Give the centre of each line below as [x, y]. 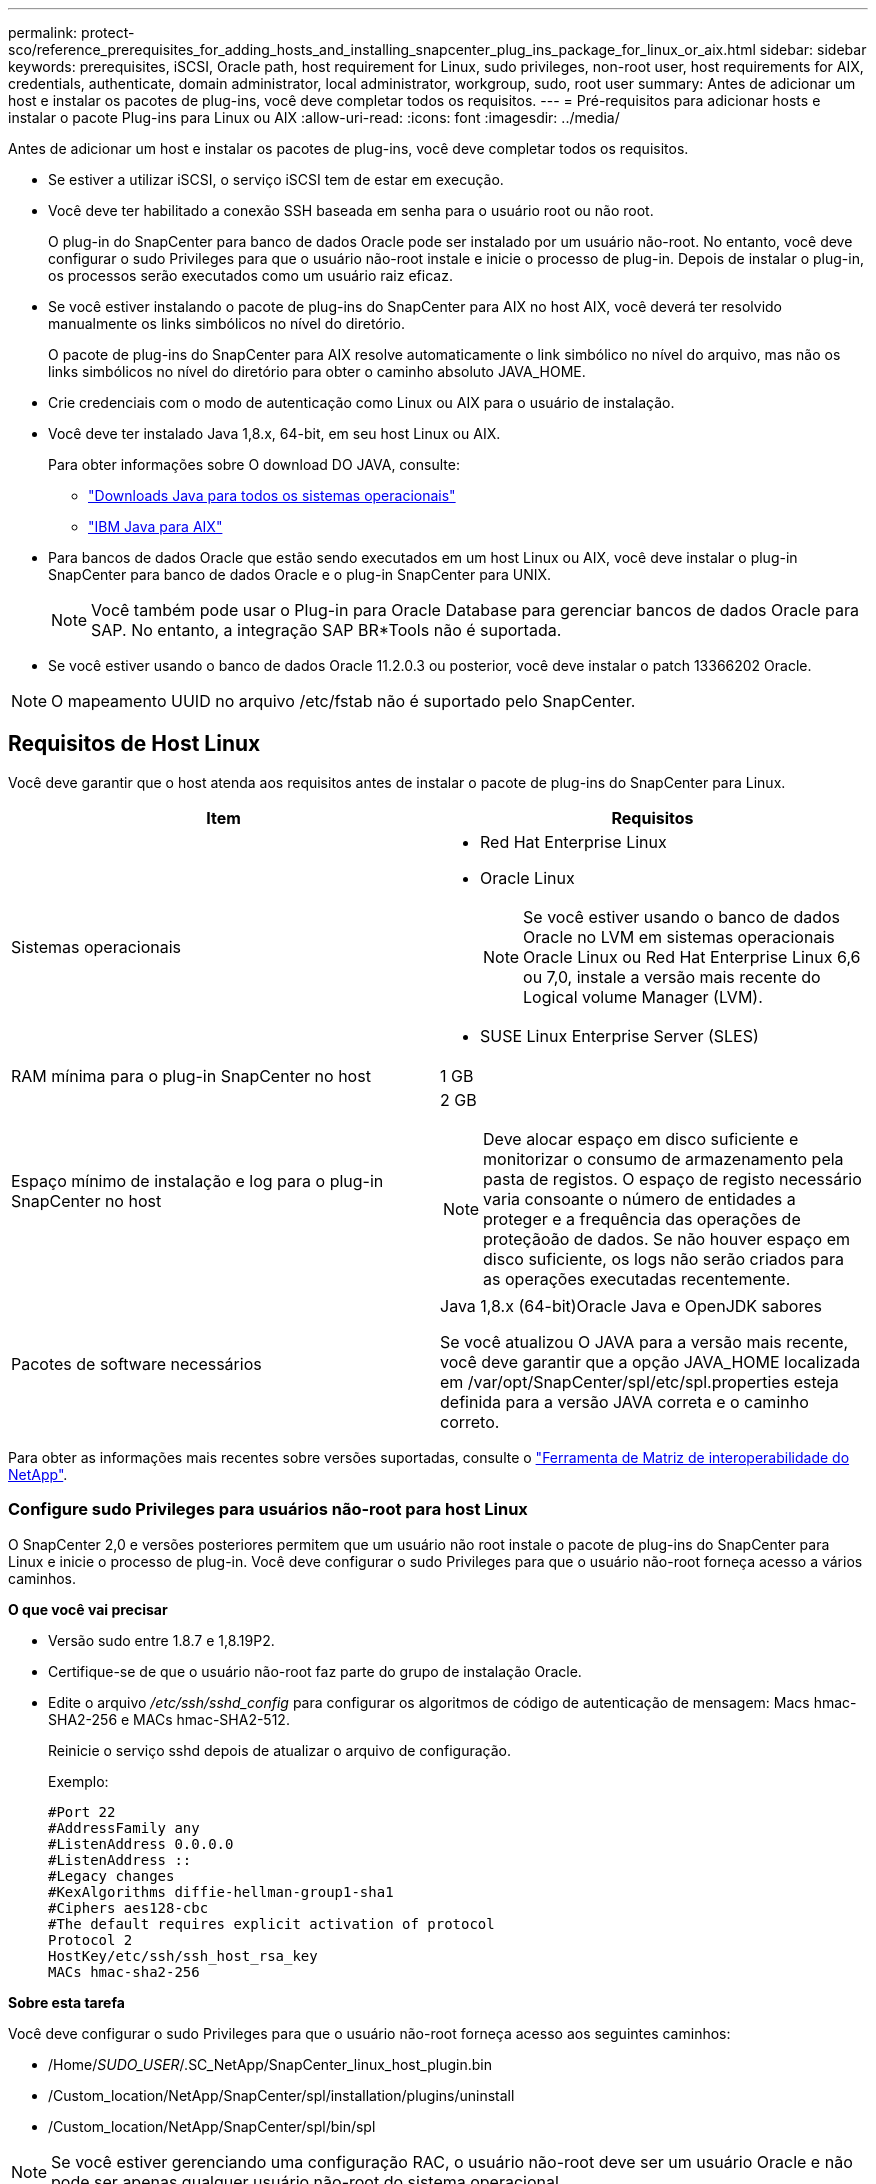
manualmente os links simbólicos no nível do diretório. [226, 323]
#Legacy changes [111, 1875]
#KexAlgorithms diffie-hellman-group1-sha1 [221, 1891]
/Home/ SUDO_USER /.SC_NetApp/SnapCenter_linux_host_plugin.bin [270, 2064]
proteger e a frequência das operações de [642, 1218]
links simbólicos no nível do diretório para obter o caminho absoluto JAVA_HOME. [317, 371]
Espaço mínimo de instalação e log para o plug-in [197, 1180]
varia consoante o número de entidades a [639, 1198]
